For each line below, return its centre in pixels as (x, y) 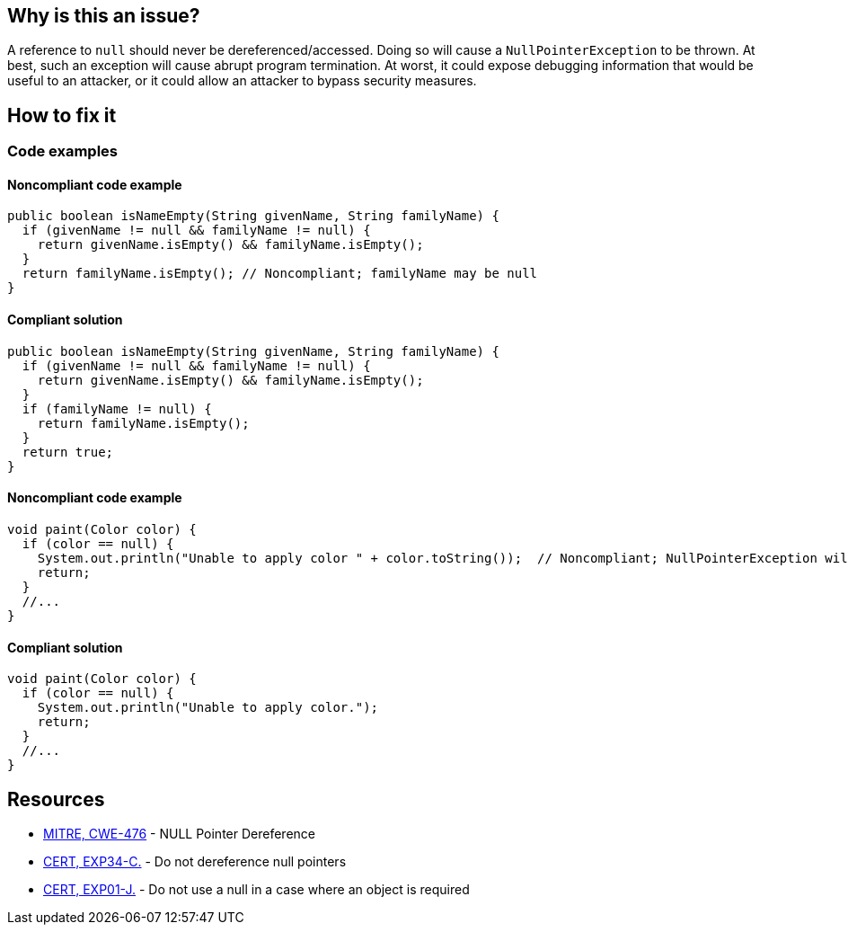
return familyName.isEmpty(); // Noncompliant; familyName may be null (280, 274)
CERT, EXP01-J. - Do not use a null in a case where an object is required (256, 889)
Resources (56, 799)
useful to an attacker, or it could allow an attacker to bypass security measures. (242, 81)
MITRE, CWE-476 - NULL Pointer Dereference (179, 833)
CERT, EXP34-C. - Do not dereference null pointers (195, 861)
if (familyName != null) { (117, 408)
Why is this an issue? (104, 16)
